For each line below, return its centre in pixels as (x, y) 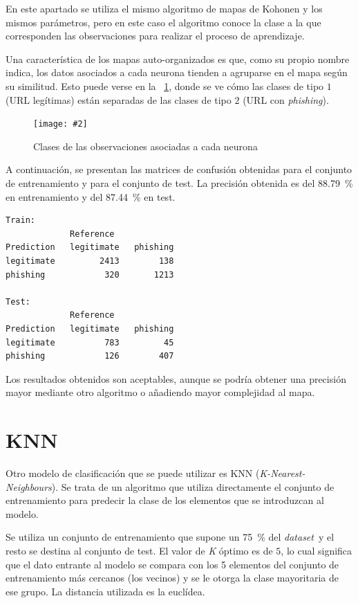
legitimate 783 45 (90, 342)
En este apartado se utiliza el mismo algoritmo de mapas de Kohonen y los (164, 8)
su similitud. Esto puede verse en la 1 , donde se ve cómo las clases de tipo (165, 85)
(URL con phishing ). (286, 99)
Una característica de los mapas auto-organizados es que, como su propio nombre (178, 58)
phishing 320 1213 (90, 274)
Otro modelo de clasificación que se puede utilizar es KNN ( (133, 473)
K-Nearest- (282, 473)
